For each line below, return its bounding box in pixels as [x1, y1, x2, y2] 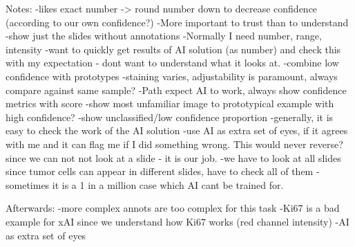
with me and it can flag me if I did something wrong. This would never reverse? [6, 136, 343, 151]
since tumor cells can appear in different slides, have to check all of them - [6, 164, 320, 179]
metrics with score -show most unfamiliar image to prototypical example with [6, 96, 334, 111]
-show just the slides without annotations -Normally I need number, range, [6, 28, 322, 43]
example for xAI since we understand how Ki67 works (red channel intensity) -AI [6, 214, 349, 228]
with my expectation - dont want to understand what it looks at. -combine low [6, 55, 339, 70]
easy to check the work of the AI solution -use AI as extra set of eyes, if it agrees [6, 123, 348, 138]
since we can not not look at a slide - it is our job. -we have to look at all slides [6, 150, 341, 165]
